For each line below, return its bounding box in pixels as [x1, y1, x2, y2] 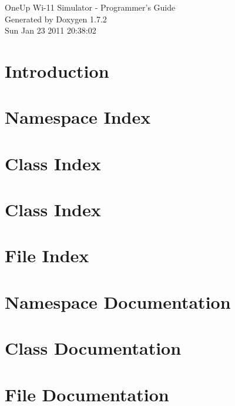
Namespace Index [5, 105, 151, 129]
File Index [5, 243, 89, 268]
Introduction [5, 58, 109, 82]
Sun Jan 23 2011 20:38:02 [5, 24, 96, 37]
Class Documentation [5, 336, 182, 360]
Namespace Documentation [5, 289, 231, 313]
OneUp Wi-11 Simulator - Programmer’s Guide [5, 1, 176, 13]
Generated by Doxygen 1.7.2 [5, 12, 107, 25]
